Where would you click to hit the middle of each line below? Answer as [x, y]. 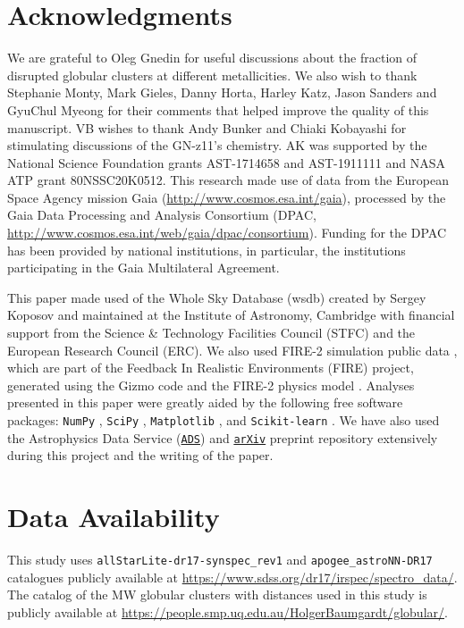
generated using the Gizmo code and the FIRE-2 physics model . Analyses [211, 385]
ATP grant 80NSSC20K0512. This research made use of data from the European [228, 180]
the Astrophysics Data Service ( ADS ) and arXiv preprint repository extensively [223, 437]
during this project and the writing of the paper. [140, 455]
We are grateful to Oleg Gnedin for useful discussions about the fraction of [212, 58]
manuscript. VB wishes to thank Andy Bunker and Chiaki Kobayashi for [207, 127]
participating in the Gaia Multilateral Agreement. [143, 268]
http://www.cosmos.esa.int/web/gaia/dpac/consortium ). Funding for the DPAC [227, 233]
